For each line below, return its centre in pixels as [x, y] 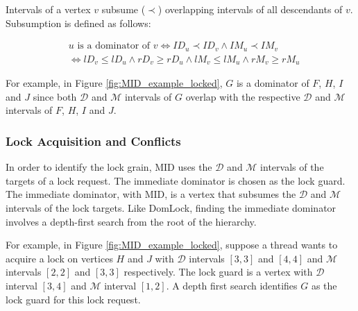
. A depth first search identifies [232, 285]
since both [55, 96]
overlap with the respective [243, 96]
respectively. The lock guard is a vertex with [218, 272]
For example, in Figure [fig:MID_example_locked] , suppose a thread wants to [172, 245]
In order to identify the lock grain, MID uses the [109, 167]
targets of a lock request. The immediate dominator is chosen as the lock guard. [176, 180]
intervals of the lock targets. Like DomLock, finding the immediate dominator [171, 207]
